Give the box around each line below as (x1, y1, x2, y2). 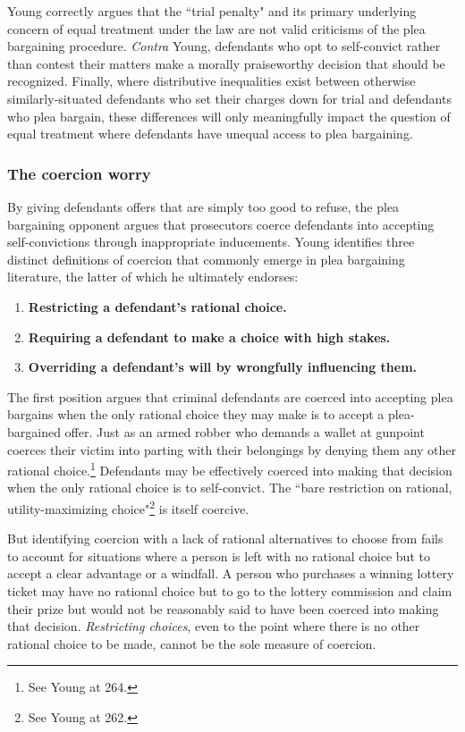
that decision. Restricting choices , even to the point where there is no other (7, 617, 420, 635)
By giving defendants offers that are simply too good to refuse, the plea (7, 197, 400, 215)
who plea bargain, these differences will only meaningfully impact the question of (7, 106, 451, 125)
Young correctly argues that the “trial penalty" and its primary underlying (7, 2, 417, 20)
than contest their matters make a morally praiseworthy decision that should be (7, 54, 445, 72)
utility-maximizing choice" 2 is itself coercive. (7, 496, 249, 517)
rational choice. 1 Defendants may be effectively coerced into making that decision (7, 459, 452, 479)
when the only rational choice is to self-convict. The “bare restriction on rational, (7, 478, 452, 497)
